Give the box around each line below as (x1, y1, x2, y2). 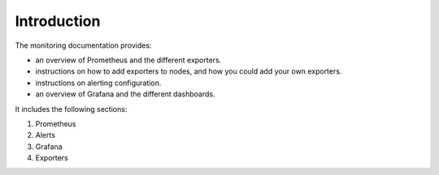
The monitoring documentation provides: (15, 41, 152, 50)
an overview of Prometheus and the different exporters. (35, 55, 222, 65)
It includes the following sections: (15, 104, 128, 113)
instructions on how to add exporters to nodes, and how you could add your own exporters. (35, 66, 342, 76)
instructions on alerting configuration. (35, 78, 162, 87)
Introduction (15, 12, 101, 30)
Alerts (35, 130, 56, 140)
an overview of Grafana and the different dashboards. (35, 89, 215, 99)
